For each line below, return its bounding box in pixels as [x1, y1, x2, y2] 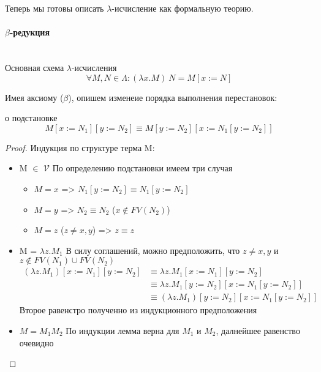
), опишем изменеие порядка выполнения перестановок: [68, 91, 278, 103]
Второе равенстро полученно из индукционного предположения [19, 303, 257, 316]
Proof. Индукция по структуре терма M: [5, 141, 155, 154]
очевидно [19, 336, 54, 349]
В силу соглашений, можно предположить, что [66, 244, 240, 256]
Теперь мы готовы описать [5, 2, 104, 14]
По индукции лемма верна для [66, 324, 179, 337]
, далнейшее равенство [216, 324, 300, 337]
